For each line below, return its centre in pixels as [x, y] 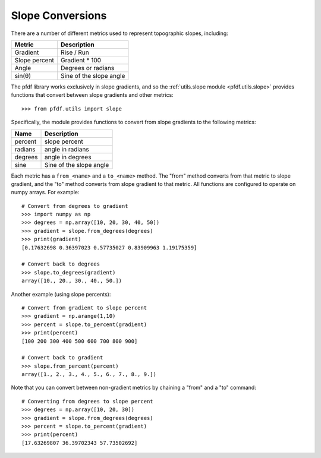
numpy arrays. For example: [45, 192]
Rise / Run [75, 52]
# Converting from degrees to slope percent [88, 401]
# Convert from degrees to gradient [75, 206]
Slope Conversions [59, 15]
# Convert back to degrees [61, 264]
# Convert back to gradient [62, 358]
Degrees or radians [87, 68]
